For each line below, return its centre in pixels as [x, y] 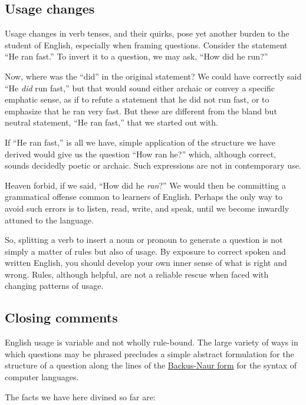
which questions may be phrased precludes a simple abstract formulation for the [149, 353]
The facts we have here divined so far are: [80, 396]
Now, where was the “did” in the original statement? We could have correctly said [153, 76]
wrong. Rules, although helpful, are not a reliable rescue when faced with [137, 274]
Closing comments [61, 317]
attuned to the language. [49, 220]
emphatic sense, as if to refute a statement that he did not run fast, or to [137, 99]
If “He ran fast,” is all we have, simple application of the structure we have [140, 142]
